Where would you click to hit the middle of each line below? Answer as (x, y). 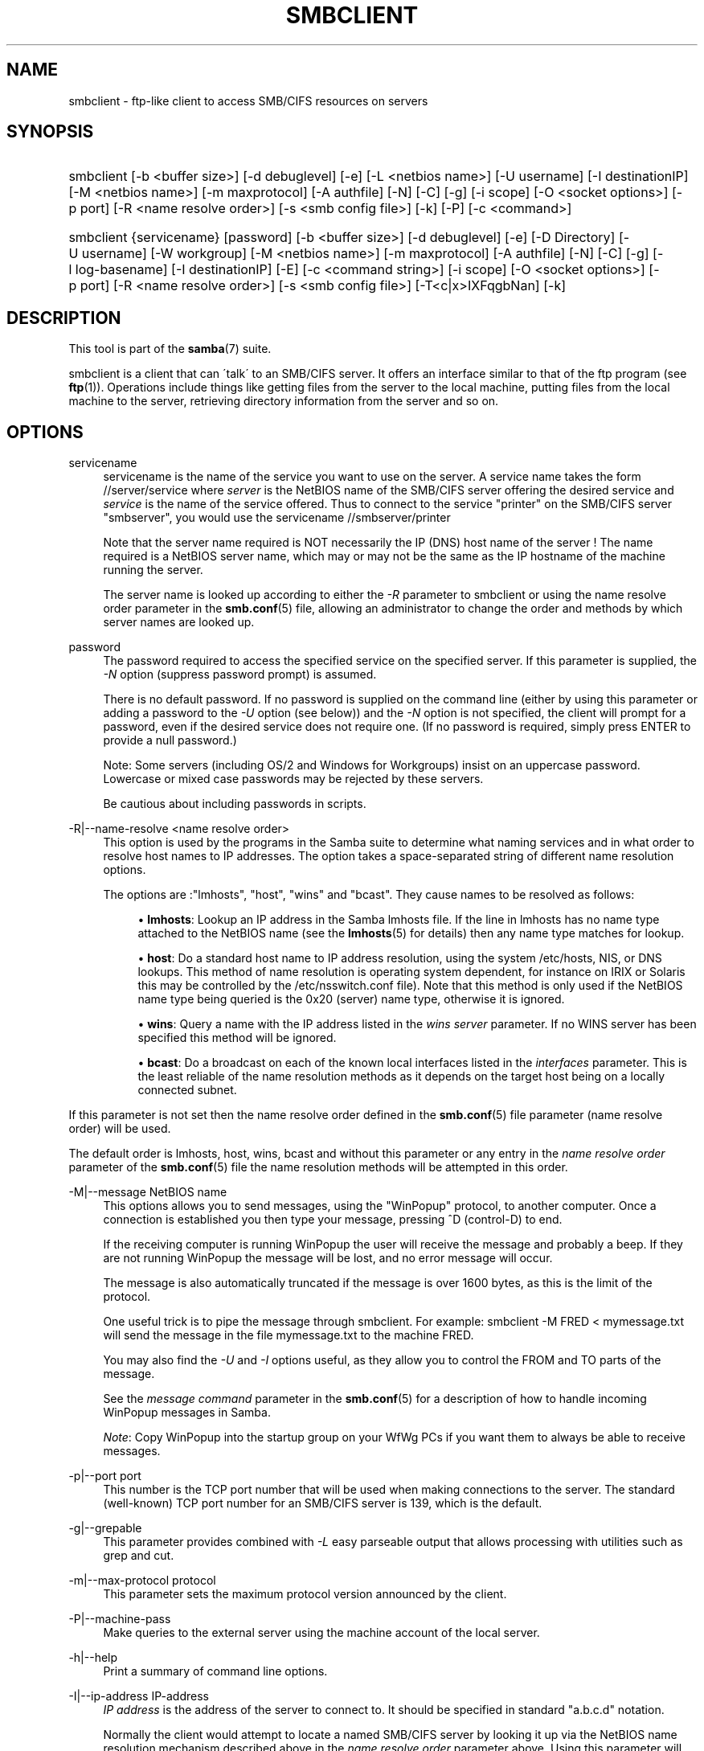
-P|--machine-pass (120, 1619)
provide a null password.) (170, 740)
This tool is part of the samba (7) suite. (170, 349)
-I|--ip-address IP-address (139, 1696)
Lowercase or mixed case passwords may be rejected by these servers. (293, 779)
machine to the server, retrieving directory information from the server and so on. (284, 401)
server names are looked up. (179, 622)
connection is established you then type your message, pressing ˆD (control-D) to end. (333, 1220)
